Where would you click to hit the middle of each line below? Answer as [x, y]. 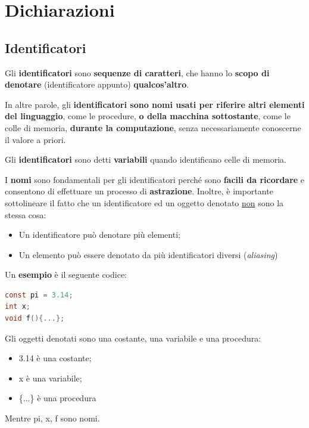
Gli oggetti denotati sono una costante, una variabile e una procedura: [133, 338]
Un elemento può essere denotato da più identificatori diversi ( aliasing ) [148, 254]
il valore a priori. [35, 139]
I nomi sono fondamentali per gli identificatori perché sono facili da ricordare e [155, 179]
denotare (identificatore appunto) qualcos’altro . [97, 84]
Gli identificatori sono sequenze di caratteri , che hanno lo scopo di [137, 72]
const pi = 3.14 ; [39, 295]
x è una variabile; [50, 378]
